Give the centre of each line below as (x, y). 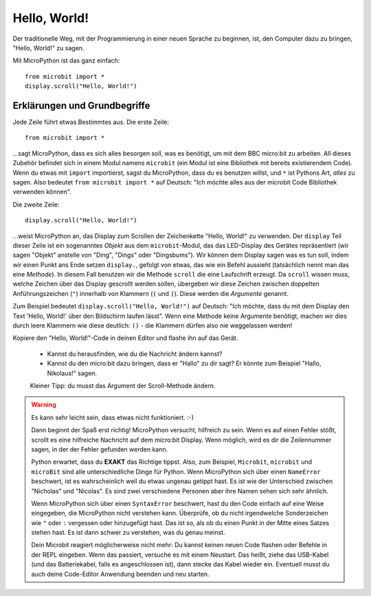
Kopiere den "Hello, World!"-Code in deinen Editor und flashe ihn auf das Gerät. (125, 338)
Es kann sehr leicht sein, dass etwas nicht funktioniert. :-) (113, 417)
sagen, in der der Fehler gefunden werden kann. (100, 449)
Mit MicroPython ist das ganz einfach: (66, 61)
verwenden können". (42, 192)
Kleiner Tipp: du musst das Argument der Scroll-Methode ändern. (123, 386)
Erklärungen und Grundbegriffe (81, 106)
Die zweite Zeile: (36, 204)
